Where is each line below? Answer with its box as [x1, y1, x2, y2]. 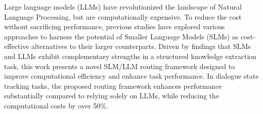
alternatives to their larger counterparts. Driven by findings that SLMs [31, 41, 251, 51]
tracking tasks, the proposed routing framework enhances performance [4, 80, 222, 91]
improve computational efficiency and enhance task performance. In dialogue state [4, 71, 259, 81]
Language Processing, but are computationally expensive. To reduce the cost [4, 11, 242, 22]
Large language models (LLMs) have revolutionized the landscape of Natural [4, 2, 242, 12]
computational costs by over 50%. [4, 100, 108, 110]
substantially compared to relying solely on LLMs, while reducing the [4, 90, 220, 101]
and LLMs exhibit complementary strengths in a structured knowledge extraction [4, 50, 257, 61]
